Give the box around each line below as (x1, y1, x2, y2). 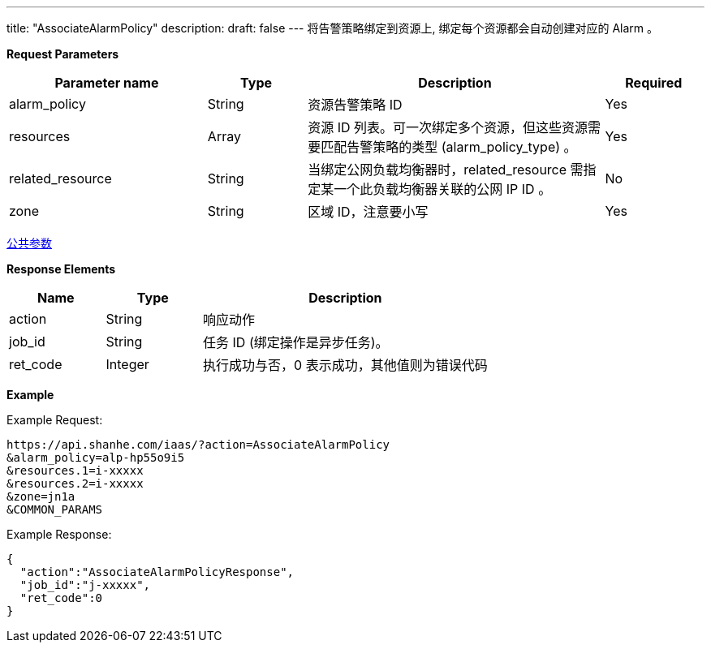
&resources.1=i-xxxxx (6, 464, 144, 477)
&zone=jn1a (6, 490, 75, 503)
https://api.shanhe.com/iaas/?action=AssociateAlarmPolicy (6, 438, 390, 451)
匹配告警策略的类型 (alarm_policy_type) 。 (321, 139, 577, 155)
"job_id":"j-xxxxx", (19, 578, 151, 591)
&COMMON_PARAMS (6, 503, 103, 516)
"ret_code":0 (19, 591, 103, 604)
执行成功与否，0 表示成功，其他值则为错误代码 (203, 357, 488, 373)
